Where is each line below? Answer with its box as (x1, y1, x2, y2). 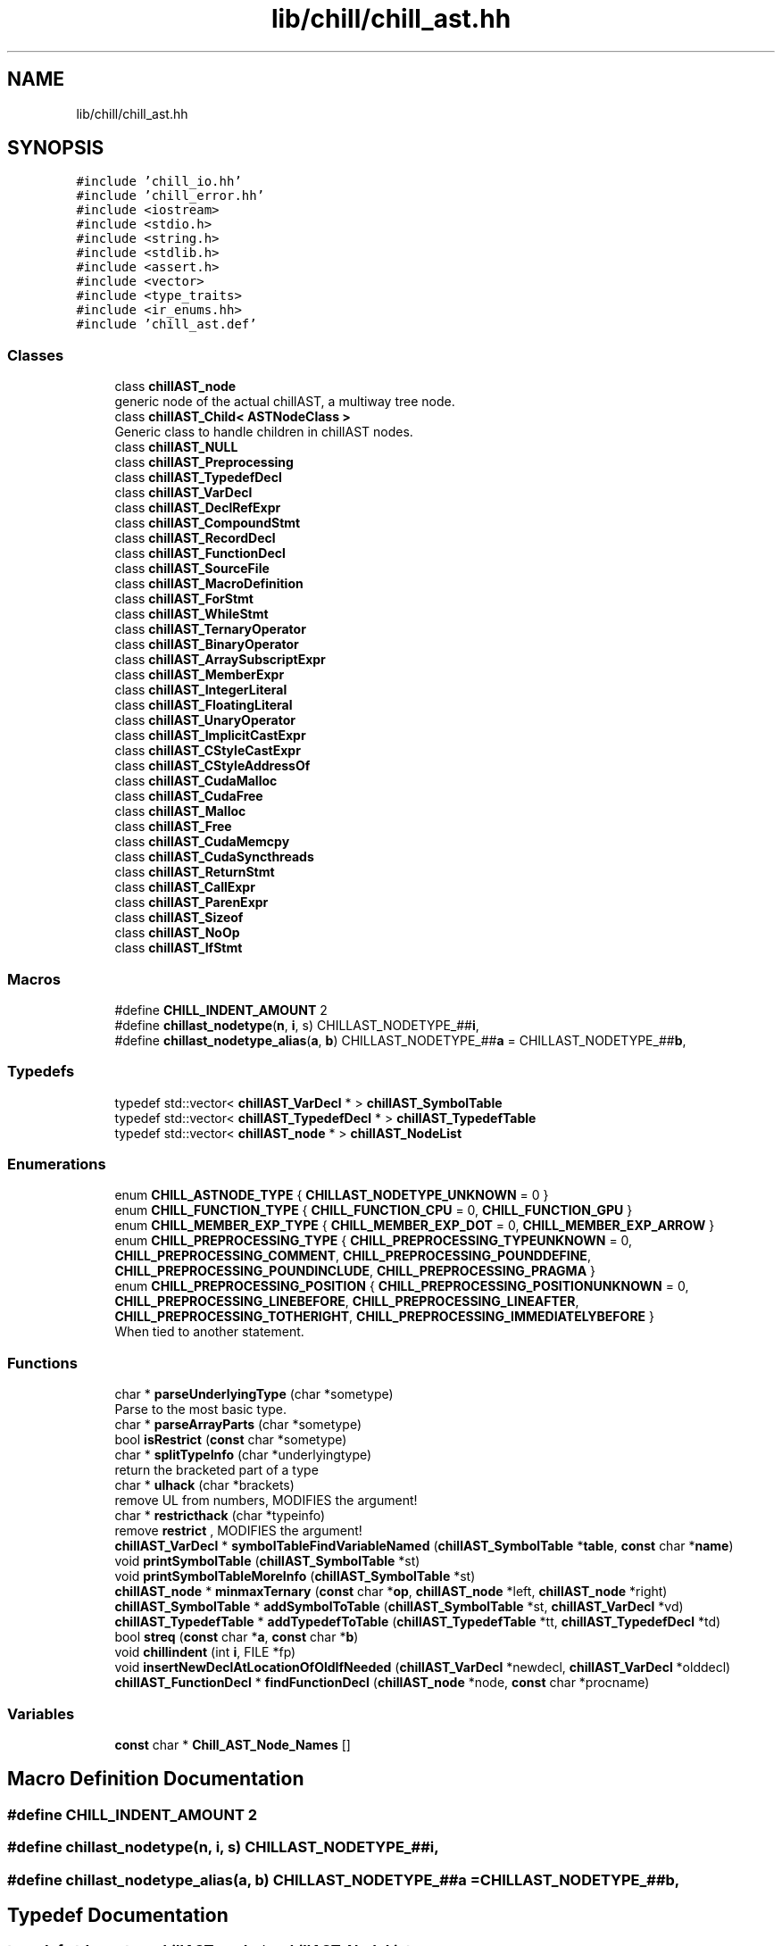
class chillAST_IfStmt (114, 940, 243, 956)
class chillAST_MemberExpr (114, 667, 285, 683)
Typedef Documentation (7, 1903, 229, 1926)
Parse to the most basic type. (114, 1401, 287, 1418)
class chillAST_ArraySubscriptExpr (114, 652, 326, 668)
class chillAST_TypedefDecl (114, 470, 282, 486)
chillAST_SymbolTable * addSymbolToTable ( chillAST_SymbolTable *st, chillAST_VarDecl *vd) (114, 1599, 684, 1615)
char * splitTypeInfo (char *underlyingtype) (114, 1447, 372, 1463)
